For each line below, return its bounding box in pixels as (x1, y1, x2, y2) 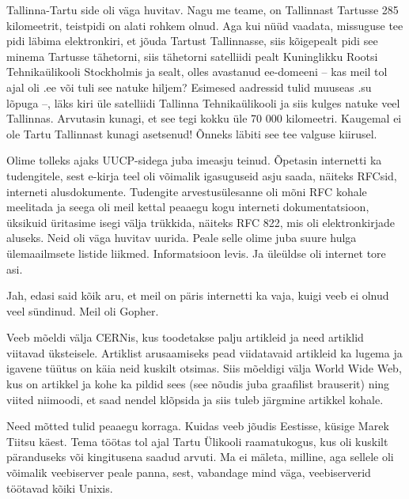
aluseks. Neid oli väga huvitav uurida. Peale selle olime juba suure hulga (6, 229, 357, 246)
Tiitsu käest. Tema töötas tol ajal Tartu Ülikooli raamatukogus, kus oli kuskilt (6, 433, 388, 449)
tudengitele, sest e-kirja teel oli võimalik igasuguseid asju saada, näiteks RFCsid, (6, 167, 397, 183)
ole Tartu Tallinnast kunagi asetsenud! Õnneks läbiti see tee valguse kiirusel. (6, 125, 377, 142)
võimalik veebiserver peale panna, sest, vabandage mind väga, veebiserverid (6, 464, 371, 481)
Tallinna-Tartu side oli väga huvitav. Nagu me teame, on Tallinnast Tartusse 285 (6, 2, 399, 17)
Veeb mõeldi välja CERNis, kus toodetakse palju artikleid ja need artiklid (6, 329, 364, 346)
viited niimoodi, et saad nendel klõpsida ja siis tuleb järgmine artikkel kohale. (6, 391, 384, 407)
